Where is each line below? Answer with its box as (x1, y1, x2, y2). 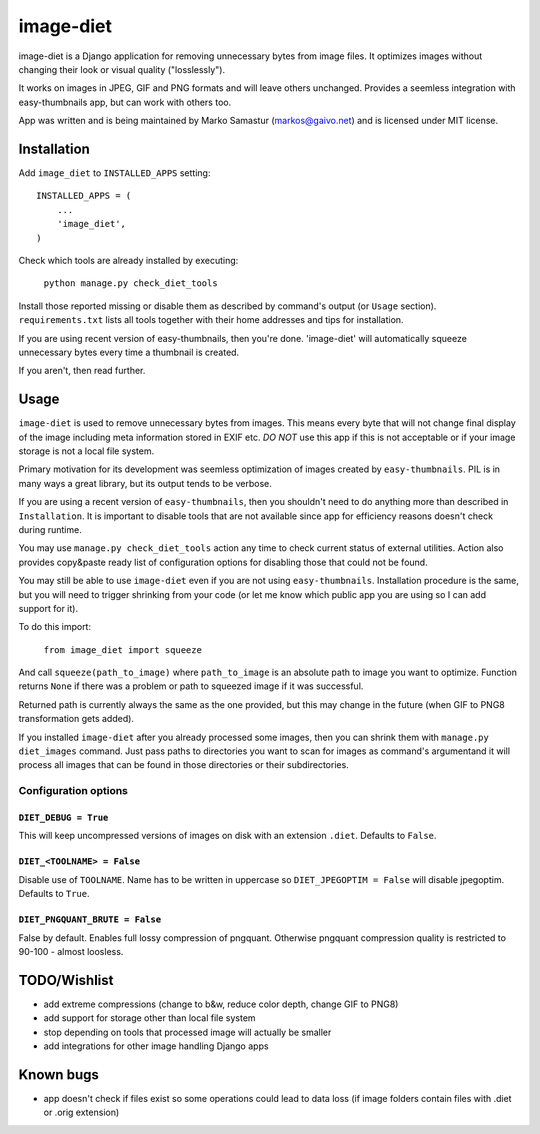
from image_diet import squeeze (43, 644, 202, 655)
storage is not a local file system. (18, 445, 155, 457)
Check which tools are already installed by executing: (18, 254, 239, 266)
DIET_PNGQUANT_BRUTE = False (18, 914, 162, 925)
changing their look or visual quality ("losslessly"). (18, 63, 225, 75)
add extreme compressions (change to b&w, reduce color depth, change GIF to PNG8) (43, 998, 399, 1010)
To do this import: (18, 621, 92, 633)
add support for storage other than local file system (43, 1012, 256, 1024)
